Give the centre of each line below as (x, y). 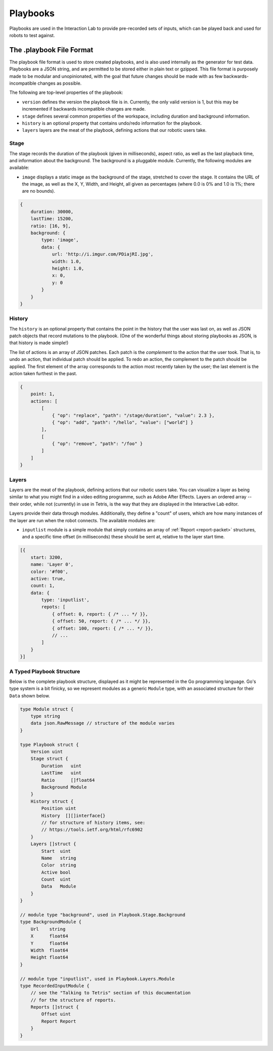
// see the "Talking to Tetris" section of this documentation (111, 993)
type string (45, 716)
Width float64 (49, 950)
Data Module (59, 886)
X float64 (49, 936)
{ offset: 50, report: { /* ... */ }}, (101, 621)
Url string (48, 929)
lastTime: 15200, (52, 219)
